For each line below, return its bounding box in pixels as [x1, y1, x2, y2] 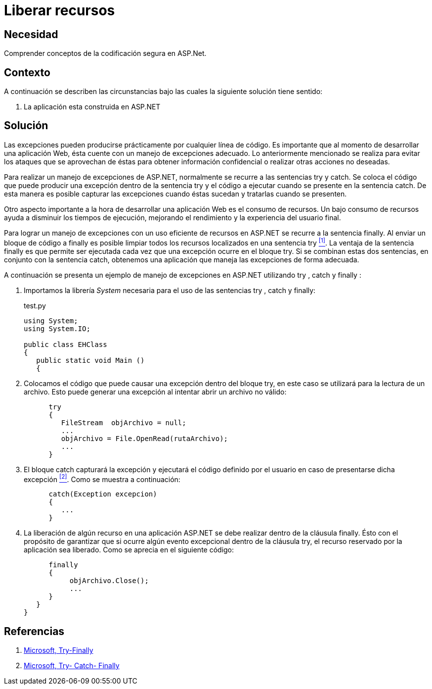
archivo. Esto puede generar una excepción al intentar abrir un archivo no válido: [24, 387, 287, 396]
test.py [24, 301, 46, 310]
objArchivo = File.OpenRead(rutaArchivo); [61, 434, 228, 443]
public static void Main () [36, 356, 145, 364]
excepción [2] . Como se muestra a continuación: [24, 473, 180, 484]
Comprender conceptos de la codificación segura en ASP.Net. [4, 49, 207, 58]
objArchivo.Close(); [69, 577, 149, 585]
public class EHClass [24, 340, 107, 348]
